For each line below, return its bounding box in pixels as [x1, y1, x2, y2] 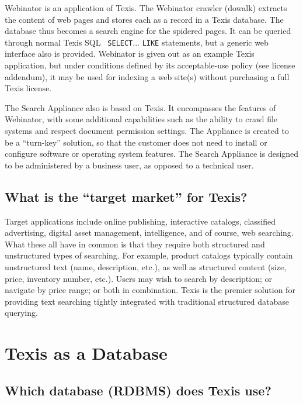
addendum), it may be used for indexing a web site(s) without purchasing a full [5, 70, 290, 82]
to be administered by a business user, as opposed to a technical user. [5, 159, 254, 171]
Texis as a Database [5, 341, 168, 365]
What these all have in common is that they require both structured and [5, 237, 265, 250]
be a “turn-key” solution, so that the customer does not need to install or [5, 136, 267, 148]
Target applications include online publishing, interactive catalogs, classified [5, 215, 276, 227]
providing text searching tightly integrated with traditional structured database [5, 295, 290, 307]
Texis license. [5, 82, 52, 94]
